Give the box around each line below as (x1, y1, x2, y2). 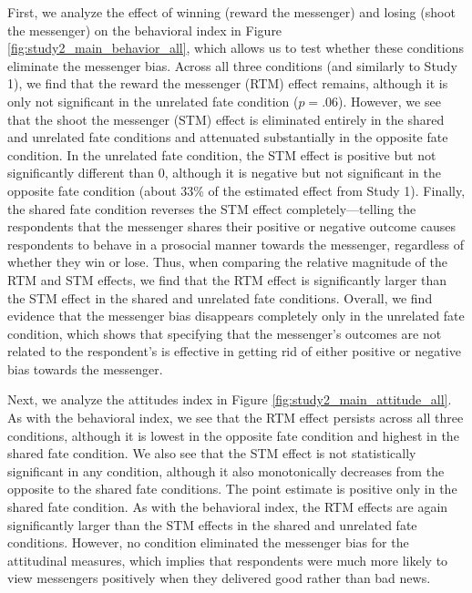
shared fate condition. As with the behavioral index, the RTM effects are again (7, 497, 448, 516)
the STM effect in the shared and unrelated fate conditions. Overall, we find (7, 288, 433, 307)
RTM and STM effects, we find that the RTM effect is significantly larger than (7, 270, 447, 289)
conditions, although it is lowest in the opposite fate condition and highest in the (7, 425, 459, 445)
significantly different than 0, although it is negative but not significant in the (7, 163, 441, 182)
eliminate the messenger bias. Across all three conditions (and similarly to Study (7, 56, 457, 75)
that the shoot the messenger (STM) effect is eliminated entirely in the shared (7, 109, 445, 128)
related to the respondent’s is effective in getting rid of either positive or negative (7, 342, 461, 361)
